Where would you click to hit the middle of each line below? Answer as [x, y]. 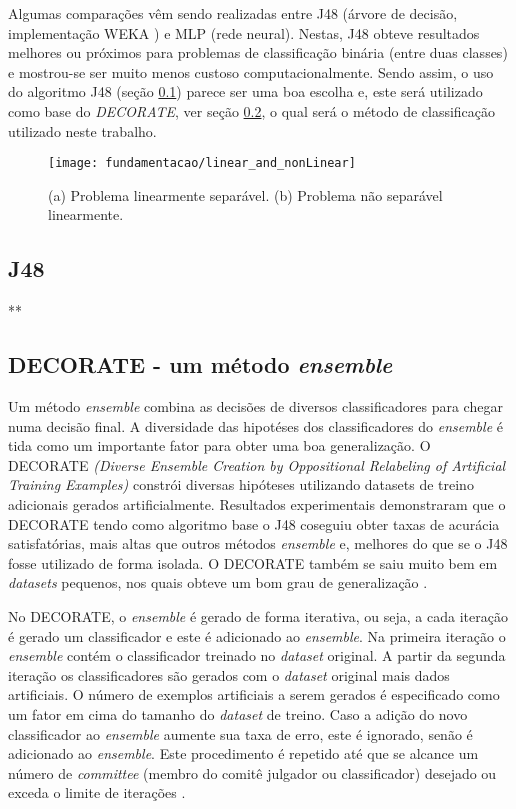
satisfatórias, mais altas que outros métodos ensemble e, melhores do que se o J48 [258, 543]
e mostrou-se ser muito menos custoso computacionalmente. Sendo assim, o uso [251, 71]
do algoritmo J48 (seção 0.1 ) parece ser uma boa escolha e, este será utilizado [245, 91]
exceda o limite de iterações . [97, 792]
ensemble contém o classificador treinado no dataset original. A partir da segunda [257, 655]
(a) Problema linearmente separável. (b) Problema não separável [245, 194]
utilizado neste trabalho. [82, 130]
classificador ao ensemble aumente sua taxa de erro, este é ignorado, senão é [240, 733]
